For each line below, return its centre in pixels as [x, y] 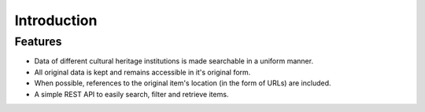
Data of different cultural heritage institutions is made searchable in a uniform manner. [174, 61]
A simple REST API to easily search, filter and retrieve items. [131, 94]
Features [38, 42]
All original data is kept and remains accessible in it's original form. [142, 72]
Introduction [56, 20]
